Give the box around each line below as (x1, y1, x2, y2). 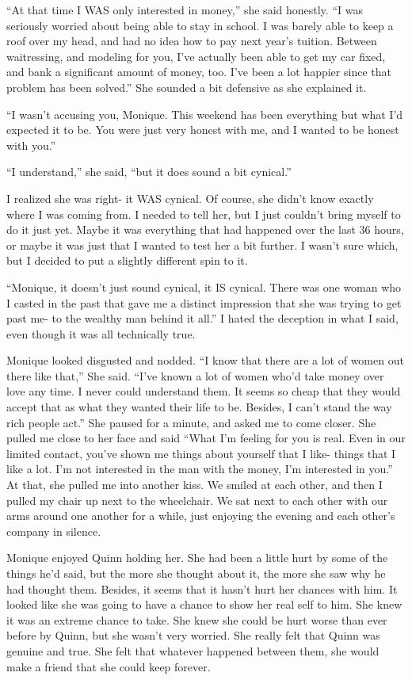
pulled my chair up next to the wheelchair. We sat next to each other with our (6, 491, 388, 508)
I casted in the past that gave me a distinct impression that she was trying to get (6, 294, 402, 311)
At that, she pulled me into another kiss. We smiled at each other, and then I (6, 476, 383, 493)
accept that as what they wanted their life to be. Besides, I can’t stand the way (6, 399, 392, 415)
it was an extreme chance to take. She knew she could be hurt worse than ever (6, 611, 387, 628)
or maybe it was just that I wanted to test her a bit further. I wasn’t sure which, (6, 236, 399, 253)
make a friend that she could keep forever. (6, 658, 211, 674)
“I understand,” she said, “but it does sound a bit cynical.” (6, 163, 292, 180)
